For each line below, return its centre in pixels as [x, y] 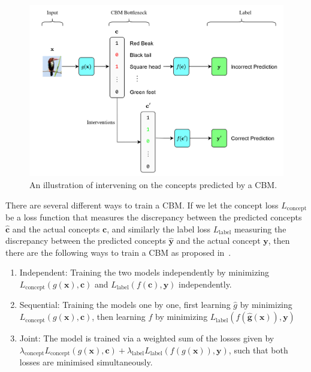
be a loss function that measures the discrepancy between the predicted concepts [154, 217]
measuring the [260, 229]
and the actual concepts [56, 229]
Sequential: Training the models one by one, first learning [125, 305]
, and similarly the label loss [159, 229]
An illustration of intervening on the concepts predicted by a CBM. [153, 184]
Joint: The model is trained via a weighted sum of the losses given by [147, 338]
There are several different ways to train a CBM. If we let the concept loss [142, 205]
